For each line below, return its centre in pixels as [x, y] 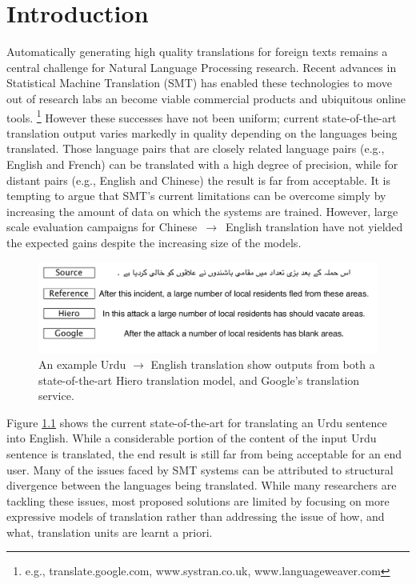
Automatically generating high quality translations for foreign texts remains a [197, 52]
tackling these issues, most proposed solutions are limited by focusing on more [198, 500]
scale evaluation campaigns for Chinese [102, 227]
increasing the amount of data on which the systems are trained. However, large [202, 211]
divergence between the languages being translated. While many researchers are [202, 485]
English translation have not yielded [314, 227]
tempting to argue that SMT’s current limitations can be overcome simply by [196, 196]
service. [56, 396]
